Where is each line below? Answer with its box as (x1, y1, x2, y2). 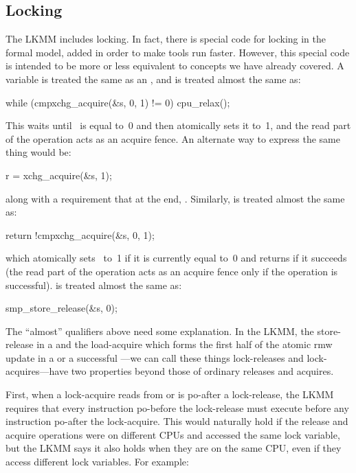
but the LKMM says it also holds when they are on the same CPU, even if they (5, 441, 342, 455)
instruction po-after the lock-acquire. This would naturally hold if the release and (5, 414, 348, 428)
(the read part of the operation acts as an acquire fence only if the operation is (5, 264, 338, 278)
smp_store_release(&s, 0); (5, 301, 118, 315)
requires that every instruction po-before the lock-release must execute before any (5, 400, 349, 415)
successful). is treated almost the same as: (5, 277, 182, 292)
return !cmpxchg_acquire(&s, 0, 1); (5, 227, 155, 242)
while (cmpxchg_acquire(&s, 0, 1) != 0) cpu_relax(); (5, 95, 230, 109)
